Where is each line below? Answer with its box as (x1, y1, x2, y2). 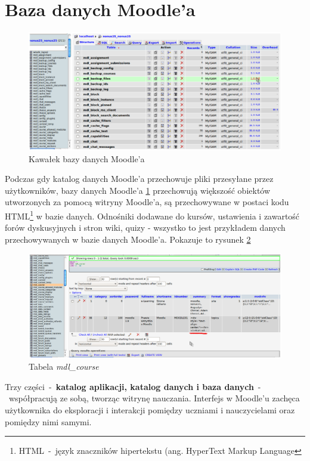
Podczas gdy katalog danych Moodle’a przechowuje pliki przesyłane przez (5, 172, 274, 185)
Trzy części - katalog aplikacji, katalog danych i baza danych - (5, 380, 261, 392)
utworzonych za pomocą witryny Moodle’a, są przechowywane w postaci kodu (5, 196, 289, 208)
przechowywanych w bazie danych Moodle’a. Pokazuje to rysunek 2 (5, 233, 251, 245)
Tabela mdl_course (29, 360, 99, 373)
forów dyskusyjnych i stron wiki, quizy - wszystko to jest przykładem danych (5, 221, 286, 234)
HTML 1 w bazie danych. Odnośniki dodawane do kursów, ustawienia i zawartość (5, 208, 300, 222)
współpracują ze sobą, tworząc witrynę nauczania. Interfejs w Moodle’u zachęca (8, 392, 300, 404)
